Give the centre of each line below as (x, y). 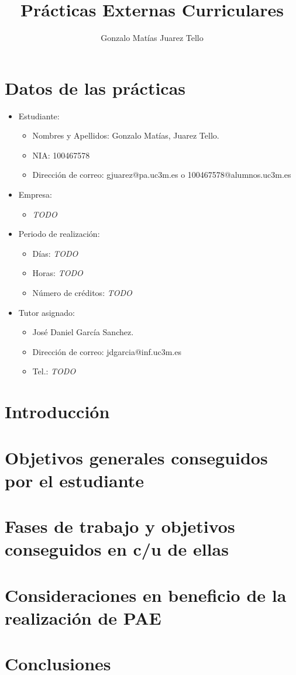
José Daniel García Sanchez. (83, 332)
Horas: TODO (58, 273)
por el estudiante (74, 480)
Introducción (57, 411)
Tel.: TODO (54, 371)
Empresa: (35, 194)
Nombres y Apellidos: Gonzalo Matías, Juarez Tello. (126, 135)
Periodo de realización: (59, 234)
